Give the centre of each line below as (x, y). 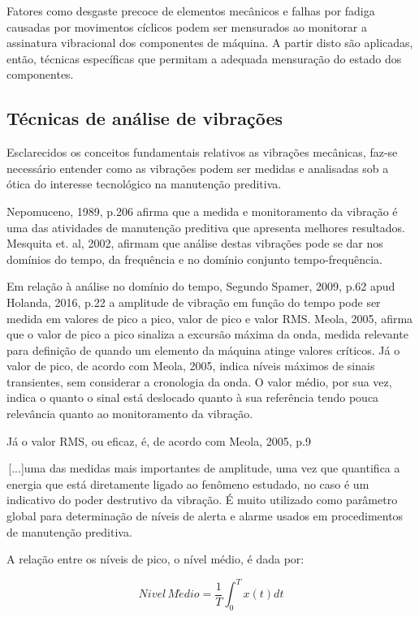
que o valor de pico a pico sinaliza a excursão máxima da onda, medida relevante (207, 334)
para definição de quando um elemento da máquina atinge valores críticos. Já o (203, 349)
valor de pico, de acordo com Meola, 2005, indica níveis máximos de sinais (191, 366)
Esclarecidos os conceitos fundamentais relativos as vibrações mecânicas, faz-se (202, 152)
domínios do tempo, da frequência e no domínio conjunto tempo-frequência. (194, 259)
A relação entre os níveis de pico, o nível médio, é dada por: (156, 559)
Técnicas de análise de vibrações (145, 118)
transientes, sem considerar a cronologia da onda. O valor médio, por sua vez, (199, 381)
